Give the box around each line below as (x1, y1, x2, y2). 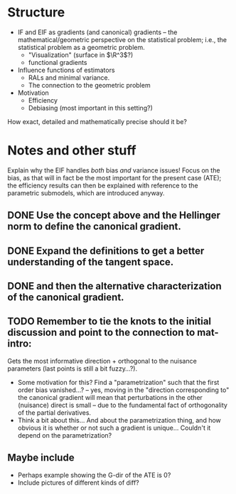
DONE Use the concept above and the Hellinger (7, 210, 221, 222)
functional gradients (28, 58, 87, 66)
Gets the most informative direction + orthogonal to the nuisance (7, 356, 197, 365)
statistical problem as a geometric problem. (17, 43, 145, 51)
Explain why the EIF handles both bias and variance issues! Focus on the (7, 165, 220, 175)
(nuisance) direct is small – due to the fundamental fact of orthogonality (17, 401, 227, 409)
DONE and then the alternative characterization (7, 280, 222, 292)
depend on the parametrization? (17, 431, 112, 439)
